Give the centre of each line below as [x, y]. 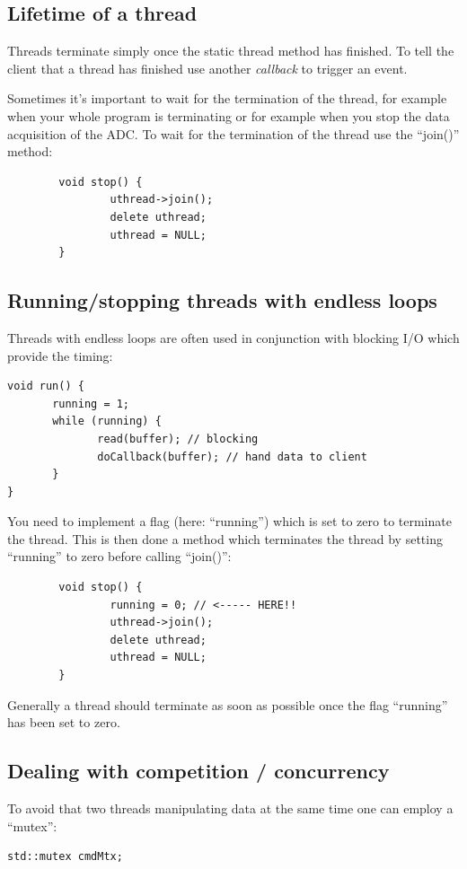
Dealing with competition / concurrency [198, 771]
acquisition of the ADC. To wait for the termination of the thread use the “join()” [233, 133]
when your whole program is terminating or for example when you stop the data [229, 115]
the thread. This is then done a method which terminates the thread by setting [225, 538]
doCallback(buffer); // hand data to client [232, 456]
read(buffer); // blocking [178, 439]
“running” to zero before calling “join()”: [119, 556]
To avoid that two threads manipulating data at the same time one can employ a [230, 808]
